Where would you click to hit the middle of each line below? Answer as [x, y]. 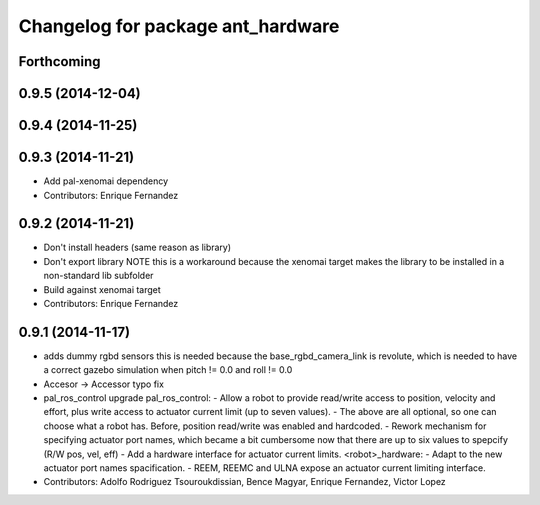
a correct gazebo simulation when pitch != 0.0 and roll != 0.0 [168, 370]
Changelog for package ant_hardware [179, 26]
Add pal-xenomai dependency [106, 181]
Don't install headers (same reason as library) [137, 247]
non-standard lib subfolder [98, 276]
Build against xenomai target [102, 289]
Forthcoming [59, 61]
